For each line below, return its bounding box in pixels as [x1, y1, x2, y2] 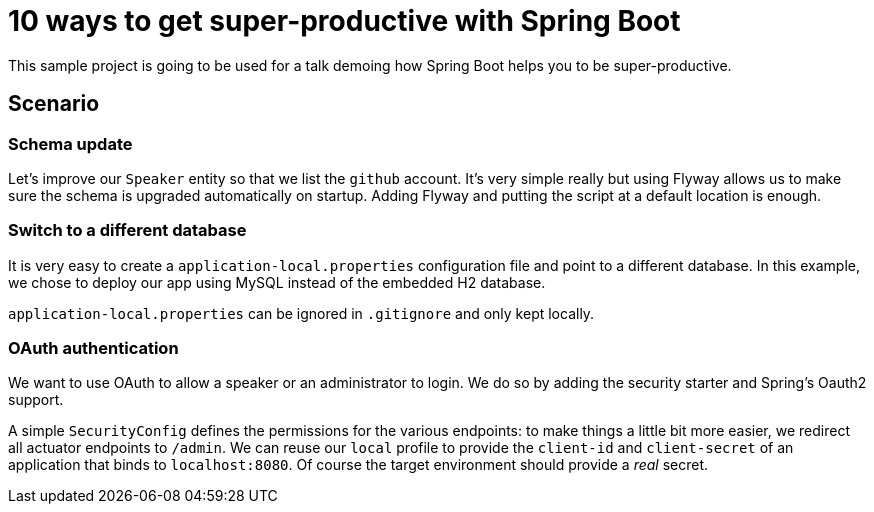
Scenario [8, 91, 100, 117]
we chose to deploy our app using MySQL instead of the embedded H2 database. [8, 273, 546, 291]
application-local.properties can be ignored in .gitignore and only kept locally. [8, 304, 595, 322]
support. [8, 391, 64, 409]
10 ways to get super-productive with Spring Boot [8, 4, 681, 38]
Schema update [8, 133, 133, 154]
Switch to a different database [8, 220, 247, 241]
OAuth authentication [8, 338, 179, 359]
